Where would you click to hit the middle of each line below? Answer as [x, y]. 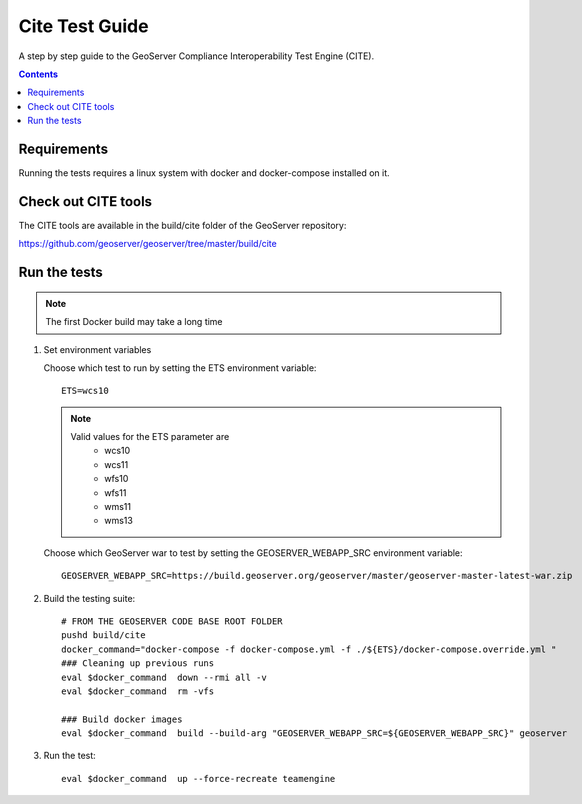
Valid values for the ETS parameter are [150, 437]
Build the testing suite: [89, 598]
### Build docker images [122, 719]
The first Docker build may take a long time [134, 322]
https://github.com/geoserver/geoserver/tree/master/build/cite [147, 244]
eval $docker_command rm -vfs [138, 691]
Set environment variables [97, 349]
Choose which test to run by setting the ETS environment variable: [180, 367]
